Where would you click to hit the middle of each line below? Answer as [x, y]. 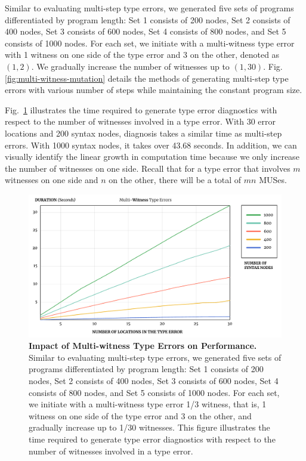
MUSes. [273, 180]
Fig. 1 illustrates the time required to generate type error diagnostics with [141, 109]
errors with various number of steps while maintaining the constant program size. [154, 90]
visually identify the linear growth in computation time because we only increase [152, 157]
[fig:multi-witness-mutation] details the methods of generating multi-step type [147, 78]
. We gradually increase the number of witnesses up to [130, 66]
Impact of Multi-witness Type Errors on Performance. [143, 346]
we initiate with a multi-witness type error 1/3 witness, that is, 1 [148, 404]
